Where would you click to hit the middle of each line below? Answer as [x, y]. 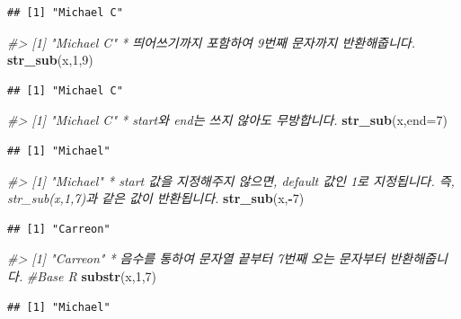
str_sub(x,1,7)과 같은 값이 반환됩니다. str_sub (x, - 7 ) [156, 198]
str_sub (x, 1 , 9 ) [50, 60]
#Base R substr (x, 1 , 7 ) [91, 275]
